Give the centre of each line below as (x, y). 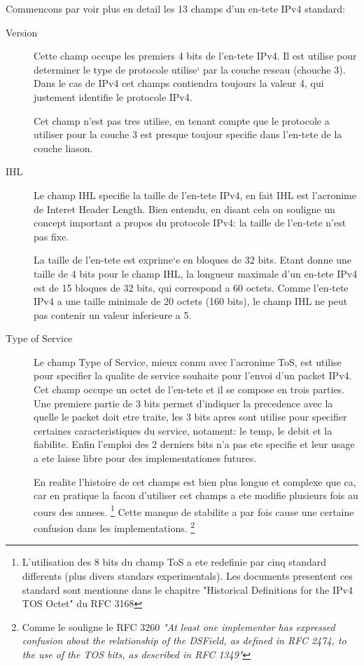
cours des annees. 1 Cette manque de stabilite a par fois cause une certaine (194, 510)
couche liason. (63, 148)
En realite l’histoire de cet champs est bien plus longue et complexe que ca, (195, 481)
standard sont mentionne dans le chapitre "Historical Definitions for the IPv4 (187, 589)
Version (22, 32)
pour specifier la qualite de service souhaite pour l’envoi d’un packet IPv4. (193, 375)
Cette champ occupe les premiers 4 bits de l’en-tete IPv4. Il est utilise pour (195, 56)
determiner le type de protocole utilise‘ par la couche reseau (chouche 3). (190, 69)
